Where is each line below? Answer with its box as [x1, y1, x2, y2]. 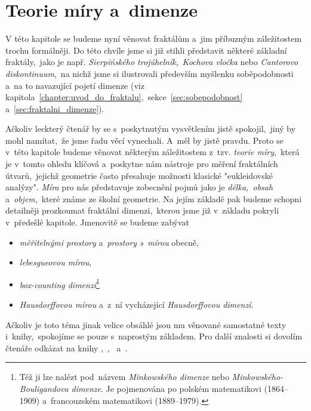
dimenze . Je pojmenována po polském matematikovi [71, 382, 261, 395]
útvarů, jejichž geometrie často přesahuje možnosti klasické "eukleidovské [5, 169, 273, 181]
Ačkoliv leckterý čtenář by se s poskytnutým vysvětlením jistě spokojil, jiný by [5, 122, 295, 135]
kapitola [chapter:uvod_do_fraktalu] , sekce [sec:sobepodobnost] [5, 91, 243, 103]
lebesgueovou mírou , [19, 256, 92, 268]
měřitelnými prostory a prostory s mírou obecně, [19, 236, 199, 248]
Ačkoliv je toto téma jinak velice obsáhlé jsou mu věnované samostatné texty [5, 318, 287, 330]
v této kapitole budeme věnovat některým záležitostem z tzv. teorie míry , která [5, 146, 300, 158]
